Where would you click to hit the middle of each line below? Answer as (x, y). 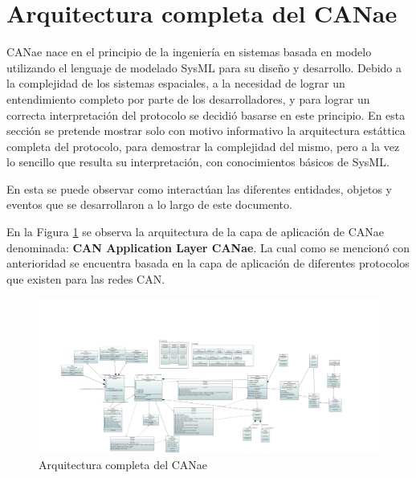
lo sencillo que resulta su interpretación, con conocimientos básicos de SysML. (198, 162)
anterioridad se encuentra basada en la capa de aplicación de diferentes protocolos (208, 263)
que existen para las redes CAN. (86, 278)
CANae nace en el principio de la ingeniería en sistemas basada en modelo (189, 52)
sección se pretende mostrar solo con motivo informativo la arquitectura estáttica (206, 131)
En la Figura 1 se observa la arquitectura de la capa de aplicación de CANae (196, 232)
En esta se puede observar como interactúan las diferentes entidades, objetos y (199, 188)
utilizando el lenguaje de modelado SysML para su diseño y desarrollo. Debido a (204, 67)
